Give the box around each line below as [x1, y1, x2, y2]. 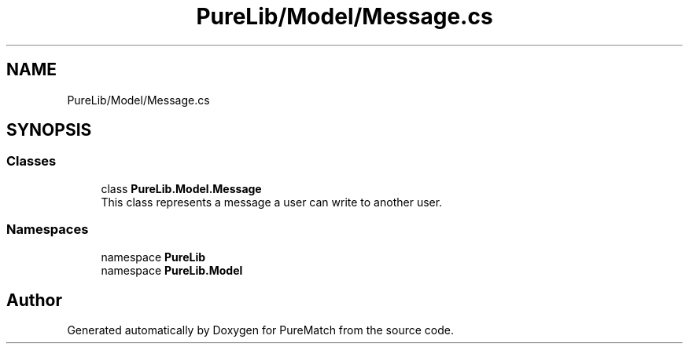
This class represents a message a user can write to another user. [101, 195, 443, 209]
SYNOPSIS [6, 120, 92, 140]
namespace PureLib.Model [101, 263, 243, 277]
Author [6, 290, 62, 310]
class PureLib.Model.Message [101, 181, 262, 195]
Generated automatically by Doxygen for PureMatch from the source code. [67, 323, 454, 337]
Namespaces [6, 221, 89, 238]
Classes [6, 153, 57, 170]
